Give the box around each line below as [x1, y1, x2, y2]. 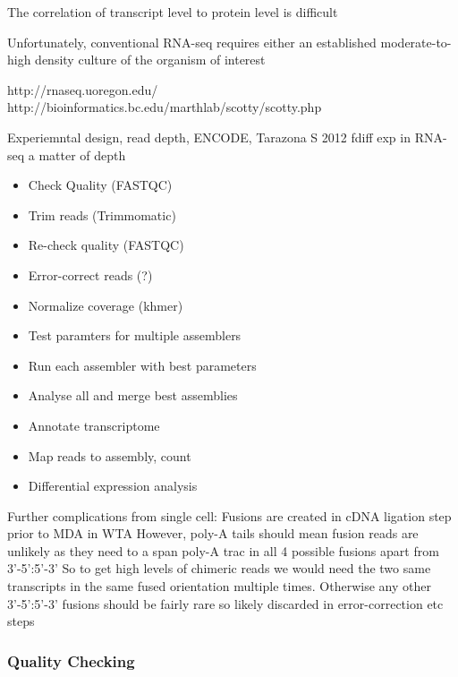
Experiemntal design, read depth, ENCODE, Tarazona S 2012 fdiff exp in [7, 127, 411, 146]
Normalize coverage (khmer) [28, 296, 183, 314]
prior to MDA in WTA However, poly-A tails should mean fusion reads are [7, 524, 419, 543]
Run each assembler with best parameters [28, 356, 257, 374]
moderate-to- [380, 32, 452, 51]
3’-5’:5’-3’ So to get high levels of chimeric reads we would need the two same [7, 559, 431, 578]
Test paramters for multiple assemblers [28, 326, 242, 345]
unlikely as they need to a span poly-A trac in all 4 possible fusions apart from [7, 541, 439, 560]
